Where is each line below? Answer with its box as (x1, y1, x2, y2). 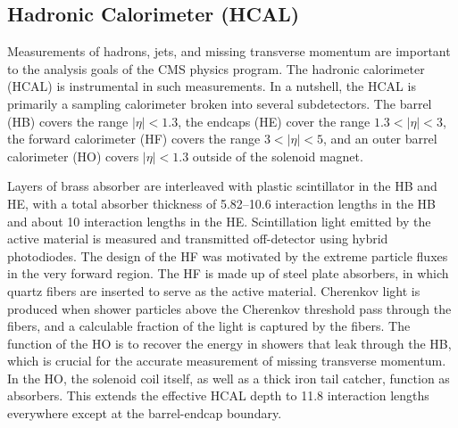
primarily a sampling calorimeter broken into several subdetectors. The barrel (7, 94, 432, 112)
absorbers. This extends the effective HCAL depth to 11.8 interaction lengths (7, 386, 429, 405)
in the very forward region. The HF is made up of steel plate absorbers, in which (7, 264, 449, 283)
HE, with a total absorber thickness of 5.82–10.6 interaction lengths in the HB (7, 193, 436, 212)
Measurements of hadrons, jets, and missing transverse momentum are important (7, 42, 451, 61)
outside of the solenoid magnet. (192, 146, 363, 165)
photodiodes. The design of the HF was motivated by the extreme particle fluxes (7, 246, 448, 265)
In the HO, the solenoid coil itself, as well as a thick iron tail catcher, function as (7, 368, 450, 387)
